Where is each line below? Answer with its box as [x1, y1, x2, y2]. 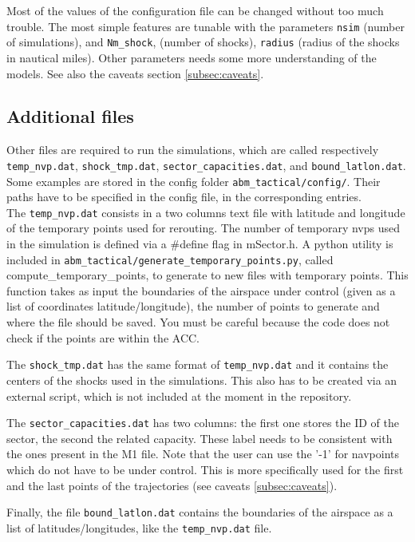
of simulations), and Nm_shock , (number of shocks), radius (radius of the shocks [6, 34, 400, 50]
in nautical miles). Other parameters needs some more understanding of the [6, 49, 377, 65]
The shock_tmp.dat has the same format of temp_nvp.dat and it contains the [6, 356, 389, 373]
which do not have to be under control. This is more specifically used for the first [6, 461, 404, 477]
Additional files [6, 104, 134, 129]
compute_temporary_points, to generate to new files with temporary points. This [6, 267, 409, 283]
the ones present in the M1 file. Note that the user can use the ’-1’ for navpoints [6, 445, 400, 462]
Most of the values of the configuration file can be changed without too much [6, 2, 384, 18]
